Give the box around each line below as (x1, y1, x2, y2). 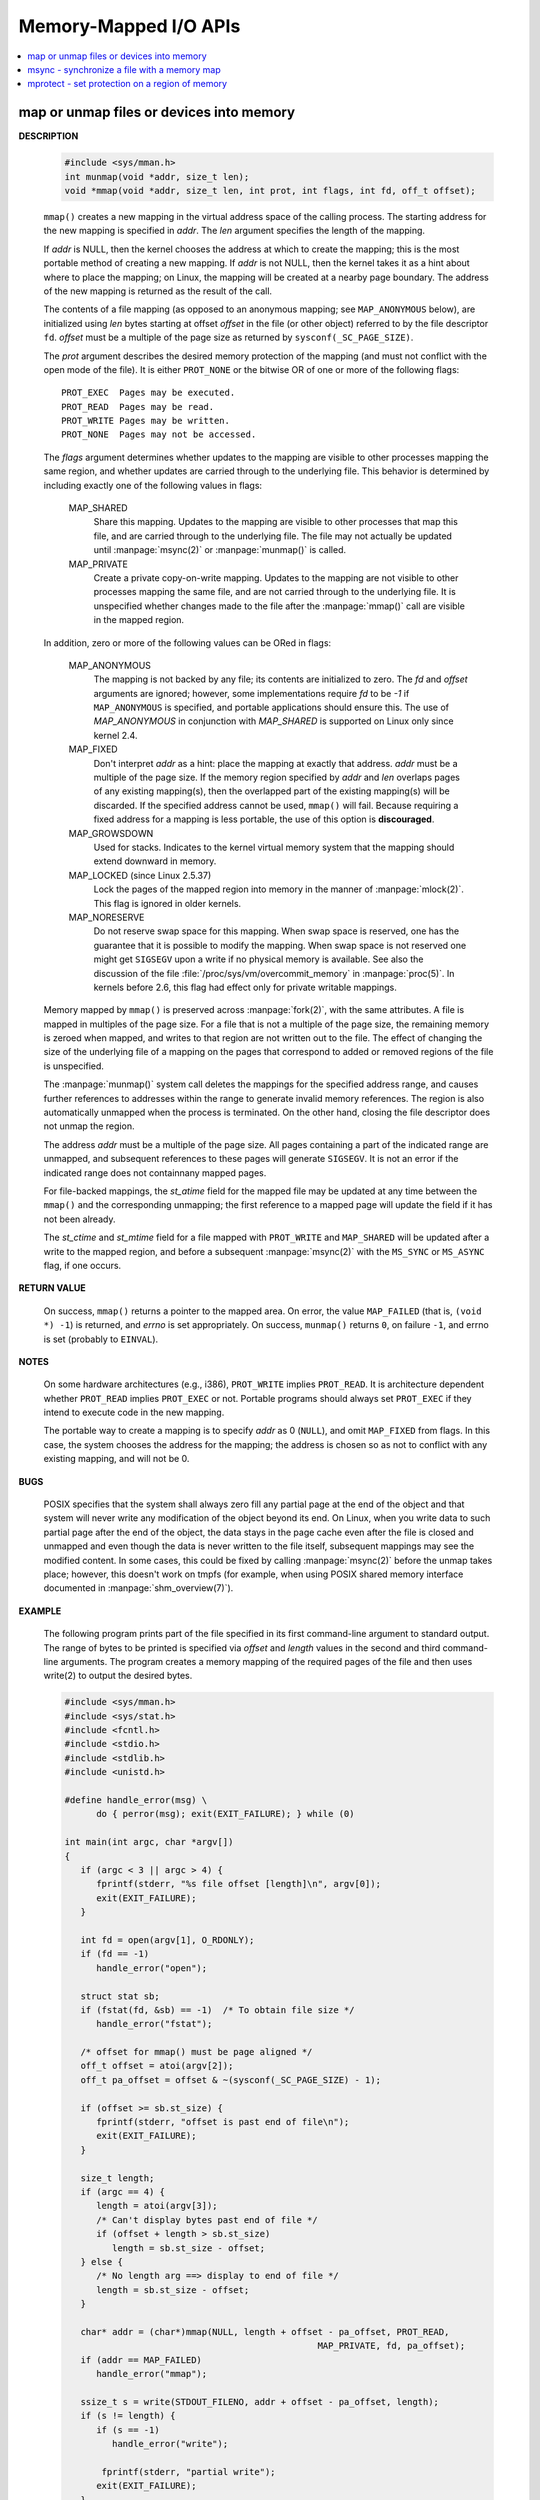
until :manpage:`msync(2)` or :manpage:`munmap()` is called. (93, 544, 347, 556)
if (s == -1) (96, 2424, 160, 2435)
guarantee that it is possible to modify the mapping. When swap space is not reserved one (93, 939, 467, 951)
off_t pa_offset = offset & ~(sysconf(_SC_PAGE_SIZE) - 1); (80, 2074, 382, 2085)
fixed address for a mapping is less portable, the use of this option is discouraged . (93, 813, 435, 825)
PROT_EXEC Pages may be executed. (61, 387, 236, 399)
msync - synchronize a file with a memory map (27, 63, 222, 75)
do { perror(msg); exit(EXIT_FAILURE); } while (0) (96, 1808, 355, 1820)
